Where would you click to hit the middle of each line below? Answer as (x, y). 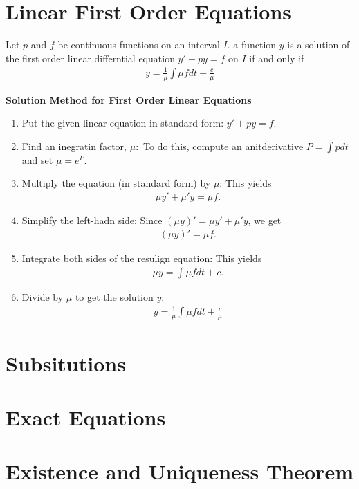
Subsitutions (66, 363)
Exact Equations (86, 417)
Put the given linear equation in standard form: (123, 123)
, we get (265, 220)
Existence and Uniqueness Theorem (179, 471)
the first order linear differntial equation (90, 58)
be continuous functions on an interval (139, 45)
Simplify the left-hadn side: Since (92, 220)
